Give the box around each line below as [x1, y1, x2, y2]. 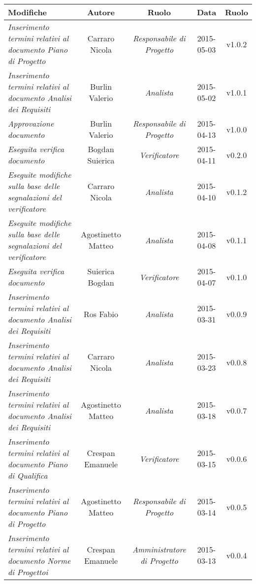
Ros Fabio [84, 308, 118, 320]
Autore [87, 6, 115, 18]
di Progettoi [8, 566, 48, 578]
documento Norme [8, 555, 71, 566]
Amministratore [132, 544, 186, 555]
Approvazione [8, 118, 54, 129]
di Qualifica [8, 470, 48, 481]
